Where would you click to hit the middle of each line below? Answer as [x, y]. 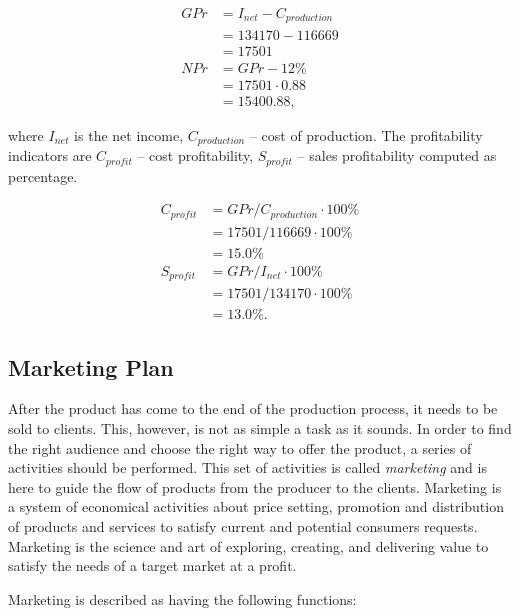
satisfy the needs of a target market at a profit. [152, 565]
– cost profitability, [195, 155]
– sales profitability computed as [397, 155]
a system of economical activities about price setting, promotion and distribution [256, 506]
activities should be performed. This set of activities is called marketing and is [247, 467]
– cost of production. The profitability [366, 134]
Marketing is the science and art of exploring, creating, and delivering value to [248, 545]
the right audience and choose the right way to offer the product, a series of [240, 447]
